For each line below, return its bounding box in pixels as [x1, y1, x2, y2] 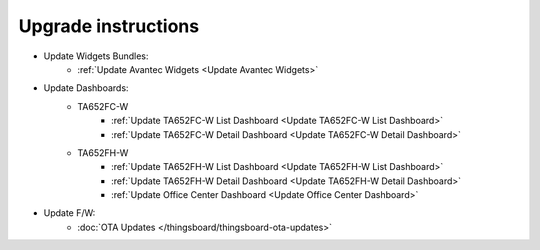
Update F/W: [43, 207, 96, 219]
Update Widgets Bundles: [43, 50, 149, 62]
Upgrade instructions [18, 15, 200, 37]
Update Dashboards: [43, 82, 129, 94]
